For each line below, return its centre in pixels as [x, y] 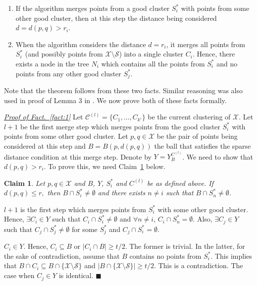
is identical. [76, 275]
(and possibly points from [64, 54]
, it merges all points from [206, 44]
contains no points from [165, 256]
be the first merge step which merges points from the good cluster [120, 126]
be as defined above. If [180, 183]
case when [19, 275]
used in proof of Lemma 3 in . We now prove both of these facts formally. [115, 100]
